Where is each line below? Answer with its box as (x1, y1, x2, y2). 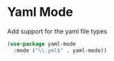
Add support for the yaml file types (7, 27, 108, 35)
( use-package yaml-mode (7, 40, 76, 47)
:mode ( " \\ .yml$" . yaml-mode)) (13, 46, 108, 54)
